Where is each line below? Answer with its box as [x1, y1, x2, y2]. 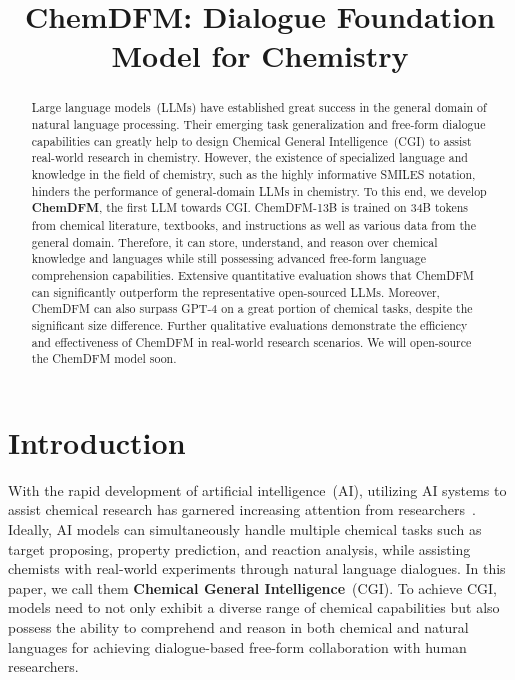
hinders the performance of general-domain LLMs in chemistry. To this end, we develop [31, 182, 487, 199]
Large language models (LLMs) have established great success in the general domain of [31, 99, 487, 116]
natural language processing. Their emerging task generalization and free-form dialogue [31, 116, 486, 133]
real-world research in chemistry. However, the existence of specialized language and [31, 149, 468, 166]
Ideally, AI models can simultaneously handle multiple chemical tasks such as [8, 518, 482, 539]
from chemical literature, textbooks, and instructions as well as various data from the [31, 216, 476, 233]
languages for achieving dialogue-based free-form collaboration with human [8, 636, 467, 657]
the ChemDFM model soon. [31, 350, 177, 367]
